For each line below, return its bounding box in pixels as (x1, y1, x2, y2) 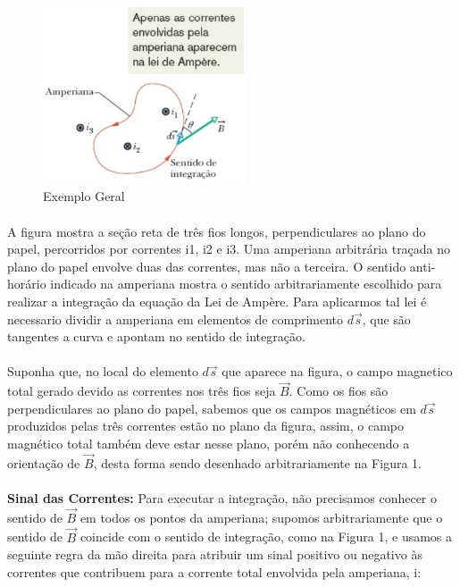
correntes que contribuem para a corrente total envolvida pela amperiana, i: (7, 562, 422, 581)
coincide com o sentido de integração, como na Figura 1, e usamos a (79, 527, 453, 546)
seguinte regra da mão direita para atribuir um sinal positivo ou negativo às (7, 545, 422, 564)
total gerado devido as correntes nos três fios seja (7, 382, 276, 400)
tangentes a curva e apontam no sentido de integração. (7, 327, 305, 346)
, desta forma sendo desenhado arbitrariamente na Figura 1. (93, 453, 422, 472)
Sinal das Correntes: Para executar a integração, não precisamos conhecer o (7, 489, 438, 507)
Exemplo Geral (43, 187, 125, 205)
